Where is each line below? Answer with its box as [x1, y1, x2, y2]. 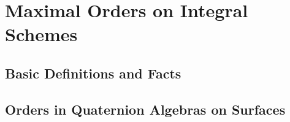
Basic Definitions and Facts [5, 63, 181, 82]
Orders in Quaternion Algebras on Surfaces [5, 99, 286, 118]
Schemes [5, 21, 78, 47]
